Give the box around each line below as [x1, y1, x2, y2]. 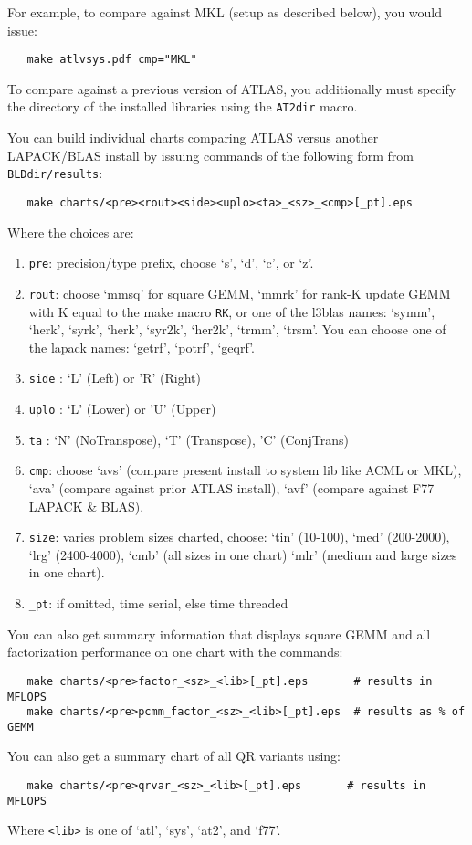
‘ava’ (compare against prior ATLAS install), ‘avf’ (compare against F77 [28, 478, 435, 497]
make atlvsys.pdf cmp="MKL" [26, 53, 197, 67]
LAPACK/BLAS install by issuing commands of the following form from [7, 145, 414, 164]
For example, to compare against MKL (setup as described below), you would [7, 3, 443, 21]
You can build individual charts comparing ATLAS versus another [7, 128, 379, 147]
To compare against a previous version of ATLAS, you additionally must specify [7, 79, 456, 98]
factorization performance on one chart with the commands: [7, 642, 343, 661]
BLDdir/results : [7, 164, 103, 183]
